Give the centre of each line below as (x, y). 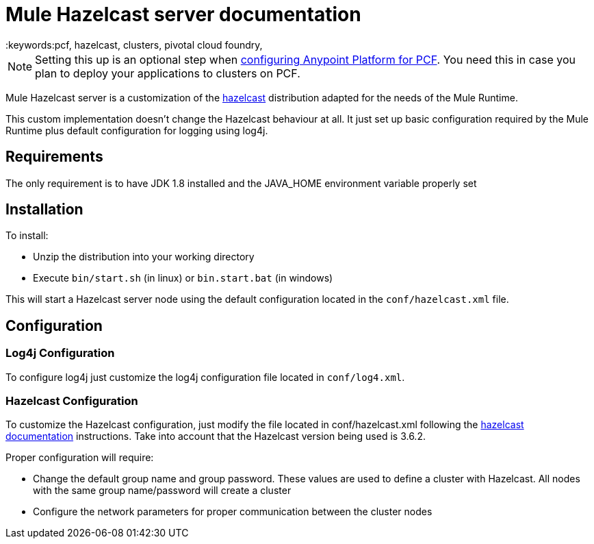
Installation (44, 210)
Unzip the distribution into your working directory (144, 257)
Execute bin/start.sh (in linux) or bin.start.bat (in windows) (183, 278)
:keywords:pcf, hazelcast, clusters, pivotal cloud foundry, (134, 45)
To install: (27, 236)
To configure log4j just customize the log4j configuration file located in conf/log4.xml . (205, 377)
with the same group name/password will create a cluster (162, 491)
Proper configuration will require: (80, 458)
